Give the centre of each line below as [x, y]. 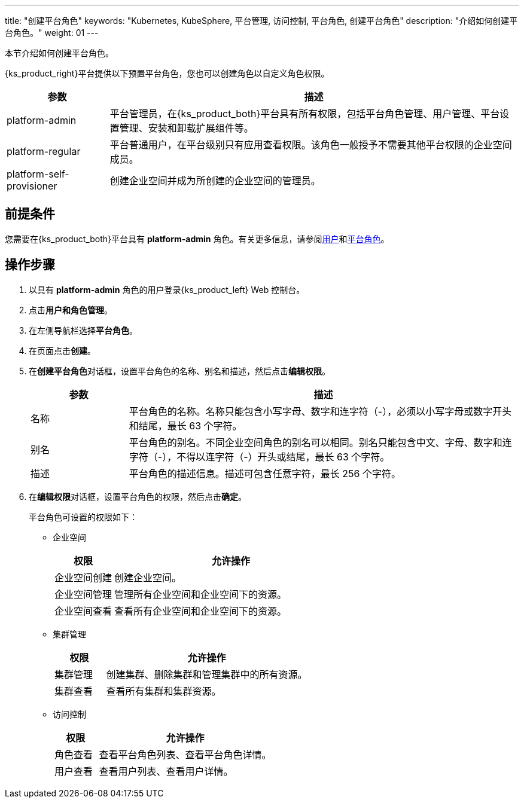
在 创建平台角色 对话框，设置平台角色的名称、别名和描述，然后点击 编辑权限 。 [179, 371]
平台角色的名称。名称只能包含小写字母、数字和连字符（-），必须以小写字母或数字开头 [320, 411]
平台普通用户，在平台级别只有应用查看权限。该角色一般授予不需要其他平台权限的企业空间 [311, 145]
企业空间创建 [83, 577]
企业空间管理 [83, 594]
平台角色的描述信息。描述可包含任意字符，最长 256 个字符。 [265, 473]
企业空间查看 [83, 611]
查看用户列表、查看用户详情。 [166, 771]
